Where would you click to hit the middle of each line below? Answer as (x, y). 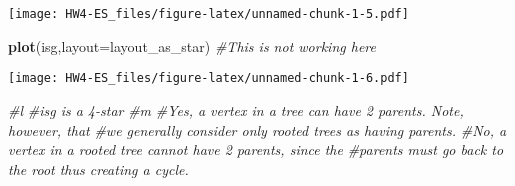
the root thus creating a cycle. (98, 168)
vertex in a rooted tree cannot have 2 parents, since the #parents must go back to (256, 149)
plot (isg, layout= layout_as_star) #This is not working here (192, 45)
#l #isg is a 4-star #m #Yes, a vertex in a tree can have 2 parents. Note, (236, 109)
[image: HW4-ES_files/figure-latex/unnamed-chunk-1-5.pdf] (208, 14)
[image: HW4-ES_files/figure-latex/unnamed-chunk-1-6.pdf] (208, 78)
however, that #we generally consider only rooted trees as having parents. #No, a (257, 129)
